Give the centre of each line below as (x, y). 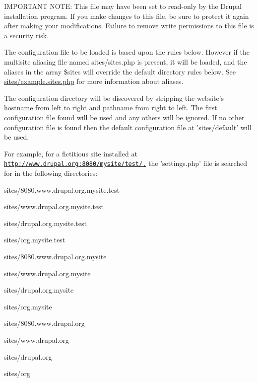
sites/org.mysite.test (35, 240)
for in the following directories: (51, 173)
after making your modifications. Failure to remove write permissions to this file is (129, 26)
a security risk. (27, 35)
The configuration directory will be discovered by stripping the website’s (114, 98)
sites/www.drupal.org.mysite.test (54, 206)
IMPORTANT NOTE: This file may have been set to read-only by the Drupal (123, 6)
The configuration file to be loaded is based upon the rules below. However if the (127, 52)
